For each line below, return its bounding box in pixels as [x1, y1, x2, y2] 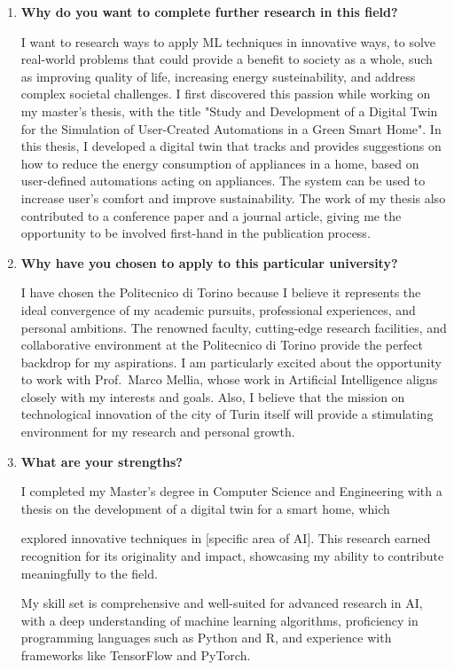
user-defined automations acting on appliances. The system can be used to [20, 171, 426, 190]
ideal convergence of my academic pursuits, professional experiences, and [20, 300, 416, 319]
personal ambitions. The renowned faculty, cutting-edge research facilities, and [20, 318, 447, 336]
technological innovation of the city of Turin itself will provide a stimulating [20, 405, 434, 423]
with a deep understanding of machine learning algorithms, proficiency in [20, 611, 419, 629]
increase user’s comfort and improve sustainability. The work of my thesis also [20, 188, 446, 207]
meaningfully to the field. [20, 564, 158, 582]
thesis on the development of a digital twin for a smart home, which [20, 499, 390, 517]
